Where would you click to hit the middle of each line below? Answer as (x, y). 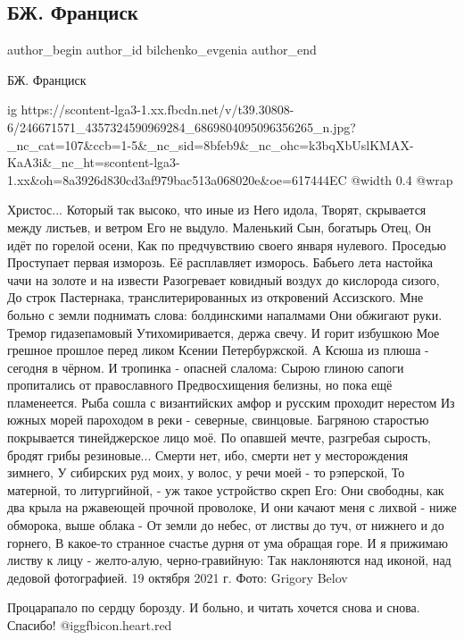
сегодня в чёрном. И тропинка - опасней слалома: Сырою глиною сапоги (206, 367)
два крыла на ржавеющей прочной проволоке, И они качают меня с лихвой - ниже (232, 507)
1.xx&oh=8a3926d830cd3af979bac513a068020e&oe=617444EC (177, 179)
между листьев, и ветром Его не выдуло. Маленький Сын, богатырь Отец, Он (220, 227)
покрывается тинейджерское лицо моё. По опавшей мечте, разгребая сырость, (220, 438)
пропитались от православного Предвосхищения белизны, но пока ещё (200, 385)
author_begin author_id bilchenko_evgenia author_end (162, 50)
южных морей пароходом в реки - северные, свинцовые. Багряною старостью (218, 420)
